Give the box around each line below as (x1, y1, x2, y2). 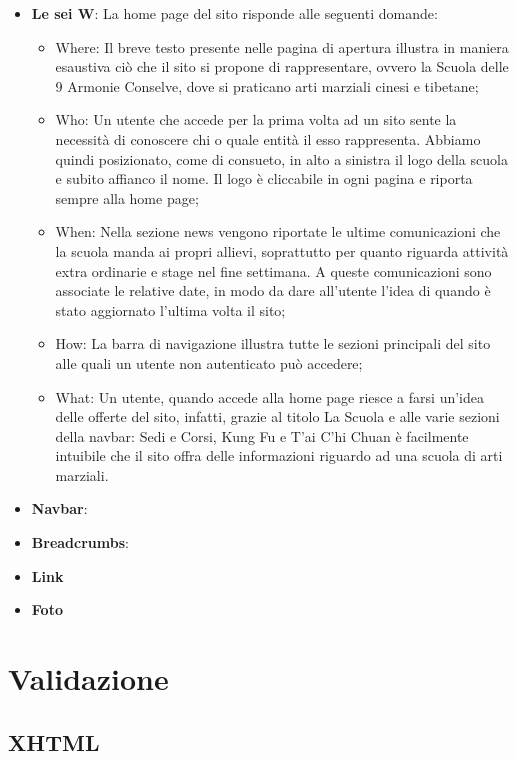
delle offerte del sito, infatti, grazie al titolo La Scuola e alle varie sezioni (55, 406, 500, 427)
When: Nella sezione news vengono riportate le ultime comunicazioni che (55, 221, 501, 242)
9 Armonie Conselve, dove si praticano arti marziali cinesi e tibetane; (55, 75, 479, 96)
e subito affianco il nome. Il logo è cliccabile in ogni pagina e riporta (55, 168, 473, 189)
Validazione (8, 658, 169, 699)
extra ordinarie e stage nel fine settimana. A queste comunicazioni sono (55, 260, 492, 281)
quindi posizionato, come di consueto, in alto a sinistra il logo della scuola (55, 148, 508, 169)
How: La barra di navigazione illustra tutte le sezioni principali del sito (55, 333, 491, 354)
